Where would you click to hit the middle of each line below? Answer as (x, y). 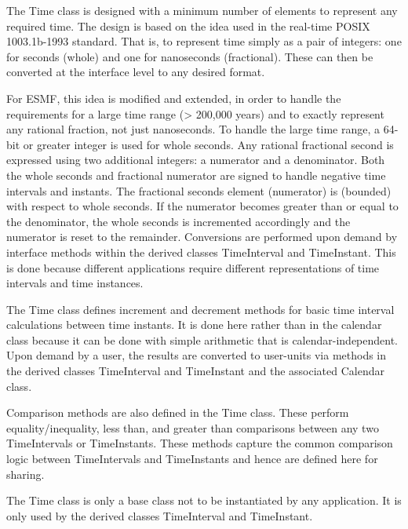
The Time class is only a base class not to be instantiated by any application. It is (204, 500)
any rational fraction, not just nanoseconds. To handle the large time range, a (193, 129)
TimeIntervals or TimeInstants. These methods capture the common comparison (200, 443)
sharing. (25, 474)
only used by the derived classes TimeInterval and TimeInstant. (160, 515)
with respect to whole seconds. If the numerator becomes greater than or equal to (202, 206)
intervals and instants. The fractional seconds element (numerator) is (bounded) (199, 190)
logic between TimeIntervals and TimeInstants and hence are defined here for (192, 459)
